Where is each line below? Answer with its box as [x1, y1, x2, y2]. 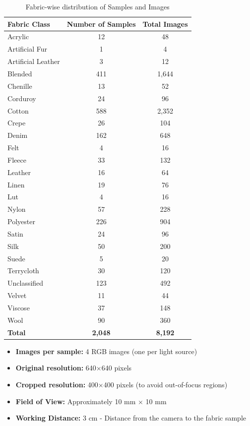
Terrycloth [7, 265, 39, 276]
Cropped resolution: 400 [15, 379, 98, 389]
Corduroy [7, 93, 36, 103]
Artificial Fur [7, 44, 48, 54]
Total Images [142, 18, 188, 29]
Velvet [7, 290, 27, 301]
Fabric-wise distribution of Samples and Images [25, 1, 170, 11]
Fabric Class [7, 18, 50, 29]
